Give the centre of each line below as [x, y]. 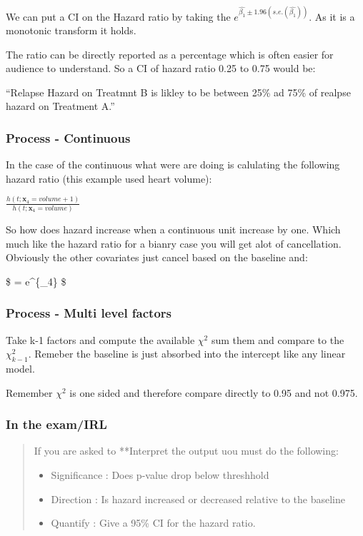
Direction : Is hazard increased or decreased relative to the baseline [198, 499]
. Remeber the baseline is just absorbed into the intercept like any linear [187, 354]
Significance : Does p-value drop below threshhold [160, 475]
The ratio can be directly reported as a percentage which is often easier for [170, 54]
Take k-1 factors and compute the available [100, 339]
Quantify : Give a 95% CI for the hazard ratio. [153, 523]
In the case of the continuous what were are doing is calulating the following [173, 165]
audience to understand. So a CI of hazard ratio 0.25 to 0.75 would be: [161, 68]
